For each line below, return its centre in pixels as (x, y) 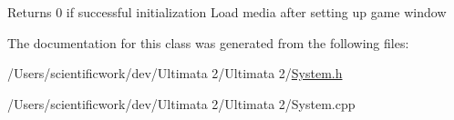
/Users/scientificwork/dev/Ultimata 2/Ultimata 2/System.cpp (181, 103)
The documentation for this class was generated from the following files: (208, 42)
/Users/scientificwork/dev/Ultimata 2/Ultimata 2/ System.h (175, 73)
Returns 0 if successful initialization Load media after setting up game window (227, 12)
